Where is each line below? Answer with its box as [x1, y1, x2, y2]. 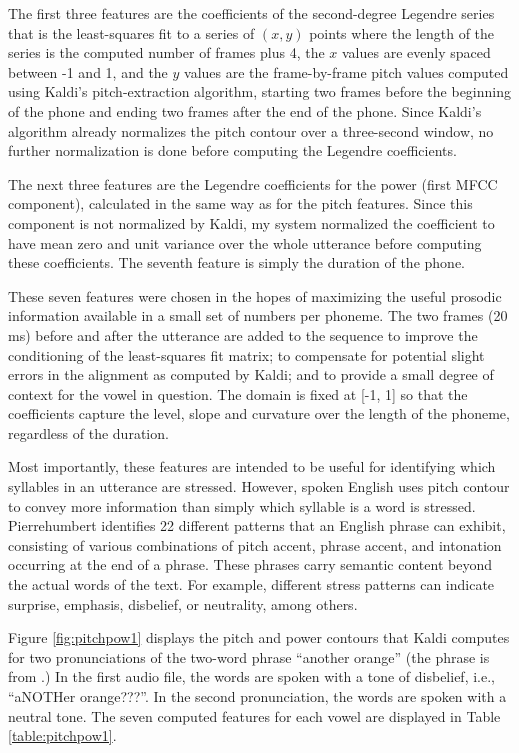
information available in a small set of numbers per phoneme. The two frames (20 [8, 305, 508, 326]
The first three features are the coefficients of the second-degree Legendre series [8, 3, 495, 23]
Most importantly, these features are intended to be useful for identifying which [8, 456, 496, 477]
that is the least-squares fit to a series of [8, 22, 255, 43]
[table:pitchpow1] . [8, 725, 117, 746]
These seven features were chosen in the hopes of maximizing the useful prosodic [8, 285, 502, 306]
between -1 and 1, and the [8, 61, 168, 82]
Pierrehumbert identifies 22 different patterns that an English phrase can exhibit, [8, 515, 506, 536]
